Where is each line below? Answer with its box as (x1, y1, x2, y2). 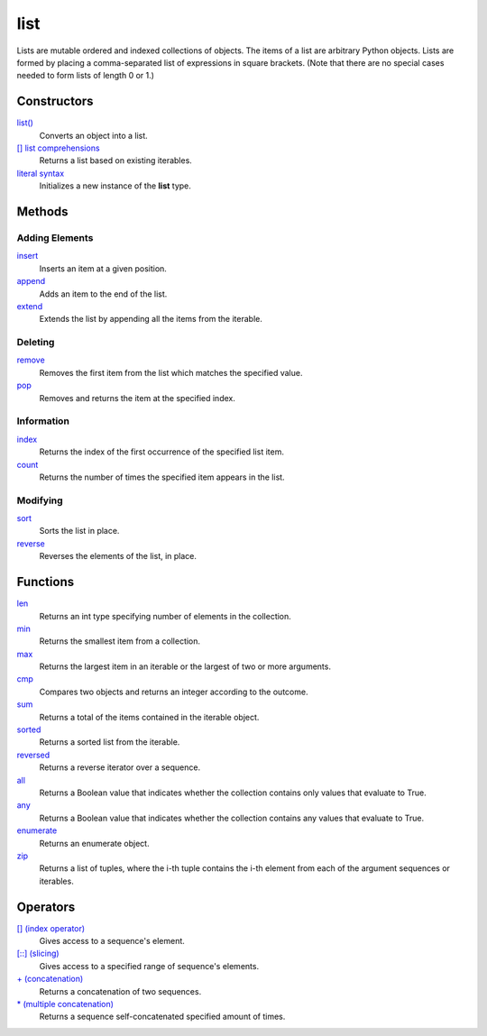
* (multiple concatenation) (16, 998, 115, 1009)
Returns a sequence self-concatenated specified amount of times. (39, 1011, 286, 1022)
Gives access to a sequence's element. (39, 936, 185, 947)
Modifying (16, 494, 63, 507)
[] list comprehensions (16, 142, 100, 153)
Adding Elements (16, 231, 94, 243)
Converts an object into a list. (39, 130, 148, 141)
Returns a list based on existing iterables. (39, 155, 193, 166)
